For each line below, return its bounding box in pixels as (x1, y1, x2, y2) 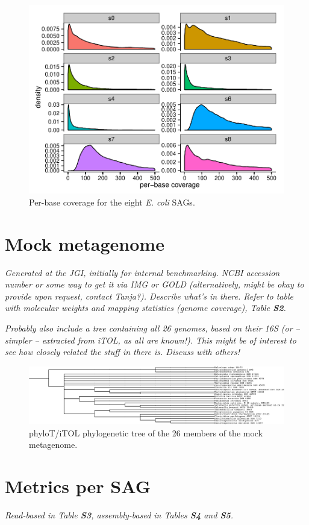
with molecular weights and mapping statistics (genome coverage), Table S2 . (5, 301, 286, 314)
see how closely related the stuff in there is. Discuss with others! (5, 345, 240, 358)
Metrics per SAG (5, 474, 151, 498)
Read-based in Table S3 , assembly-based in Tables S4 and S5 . (5, 509, 234, 521)
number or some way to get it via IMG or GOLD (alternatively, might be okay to (5, 278, 304, 291)
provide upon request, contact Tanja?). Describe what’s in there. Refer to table (5, 289, 293, 302)
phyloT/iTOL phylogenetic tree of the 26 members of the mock (29, 426, 263, 439)
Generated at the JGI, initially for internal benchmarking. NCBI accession (5, 266, 280, 278)
